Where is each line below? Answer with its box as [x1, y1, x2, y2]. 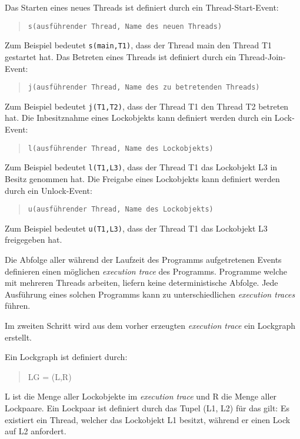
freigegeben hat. [5, 233, 62, 246]
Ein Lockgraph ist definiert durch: [5, 351, 128, 363]
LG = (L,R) [28, 370, 72, 382]
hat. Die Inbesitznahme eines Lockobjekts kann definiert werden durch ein [5, 111, 272, 124]
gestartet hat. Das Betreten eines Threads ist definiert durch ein [5, 50, 236, 62]
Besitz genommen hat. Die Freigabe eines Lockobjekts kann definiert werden [5, 172, 280, 184]
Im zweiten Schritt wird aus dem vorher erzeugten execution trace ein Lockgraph [5, 319, 296, 331]
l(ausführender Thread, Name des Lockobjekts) [28, 144, 214, 153]
